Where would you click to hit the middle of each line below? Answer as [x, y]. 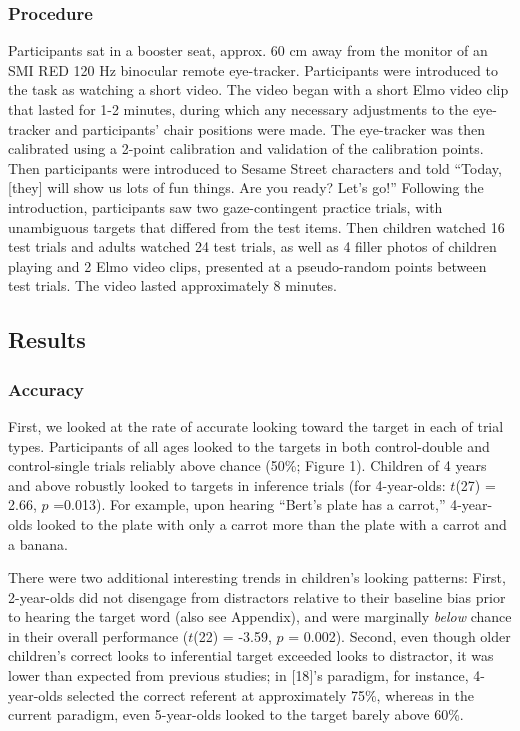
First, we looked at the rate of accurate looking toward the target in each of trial [256, 425]
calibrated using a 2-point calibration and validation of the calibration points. [246, 148]
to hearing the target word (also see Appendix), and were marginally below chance [260, 616]
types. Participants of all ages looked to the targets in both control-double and [249, 445]
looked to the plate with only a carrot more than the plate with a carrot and [271, 523]
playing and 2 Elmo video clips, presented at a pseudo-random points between [247, 265]
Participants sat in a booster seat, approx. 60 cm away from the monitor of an [248, 50]
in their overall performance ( [98, 635]
